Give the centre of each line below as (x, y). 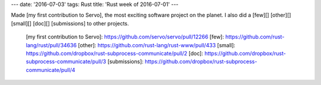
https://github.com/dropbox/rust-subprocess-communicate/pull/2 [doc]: (114, 53)
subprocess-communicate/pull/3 (66, 61)
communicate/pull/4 (51, 70)
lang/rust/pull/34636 (51, 45)
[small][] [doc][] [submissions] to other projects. (70, 23)
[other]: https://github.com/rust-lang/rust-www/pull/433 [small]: (157, 45)
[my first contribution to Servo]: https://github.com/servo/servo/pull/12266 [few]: (125, 37)
